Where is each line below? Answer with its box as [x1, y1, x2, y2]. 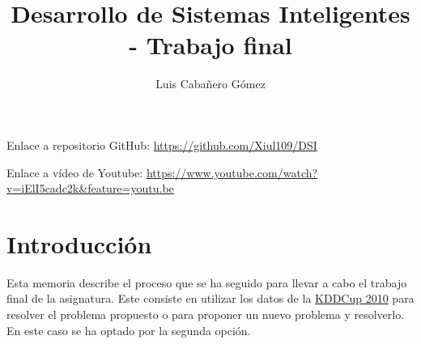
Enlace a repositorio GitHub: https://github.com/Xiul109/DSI [6, 136, 317, 153]
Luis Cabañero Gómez [155, 75, 266, 92]
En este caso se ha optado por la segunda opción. [6, 321, 251, 338]
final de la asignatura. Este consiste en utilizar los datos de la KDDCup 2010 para [6, 290, 415, 307]
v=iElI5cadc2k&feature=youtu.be [6, 180, 174, 197]
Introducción [6, 227, 152, 260]
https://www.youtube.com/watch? [146, 164, 318, 180]
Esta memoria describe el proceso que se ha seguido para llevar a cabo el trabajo [6, 274, 407, 291]
